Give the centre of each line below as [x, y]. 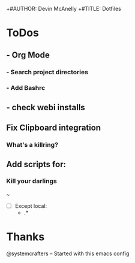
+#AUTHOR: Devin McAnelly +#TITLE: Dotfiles [64, 9]
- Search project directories [47, 72]
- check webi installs [46, 107]
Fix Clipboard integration [53, 128]
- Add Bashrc [26, 88]
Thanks [25, 237]
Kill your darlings [31, 181]
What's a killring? [32, 145]
